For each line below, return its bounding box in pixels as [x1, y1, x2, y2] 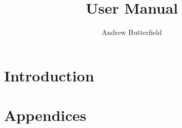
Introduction [4, 65, 94, 86]
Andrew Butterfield [101, 27, 162, 37]
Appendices [4, 105, 87, 125]
